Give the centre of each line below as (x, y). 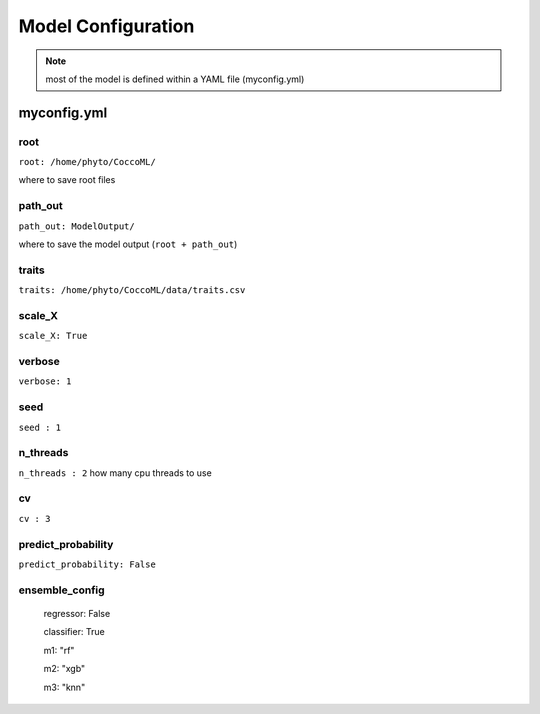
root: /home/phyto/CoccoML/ (87, 162)
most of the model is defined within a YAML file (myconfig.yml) (175, 79)
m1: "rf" (59, 650)
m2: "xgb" (64, 669)
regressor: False (77, 613)
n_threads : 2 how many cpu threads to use (115, 472)
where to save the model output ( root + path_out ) (128, 244)
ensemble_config (61, 590)
